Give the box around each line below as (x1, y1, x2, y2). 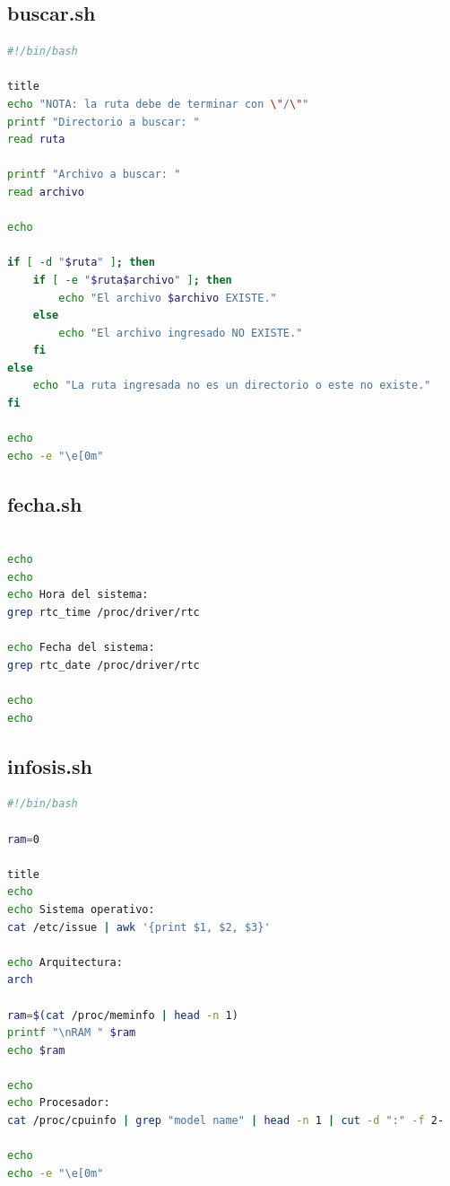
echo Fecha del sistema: (7, 641, 155, 654)
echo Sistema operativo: (7, 902, 155, 916)
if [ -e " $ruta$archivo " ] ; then (32, 273, 232, 286)
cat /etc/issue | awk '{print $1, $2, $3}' (7, 920, 271, 934)
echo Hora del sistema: (7, 588, 149, 602)
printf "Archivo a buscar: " (7, 168, 181, 181)
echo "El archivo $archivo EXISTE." (58, 291, 277, 304)
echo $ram (7, 1043, 65, 1057)
